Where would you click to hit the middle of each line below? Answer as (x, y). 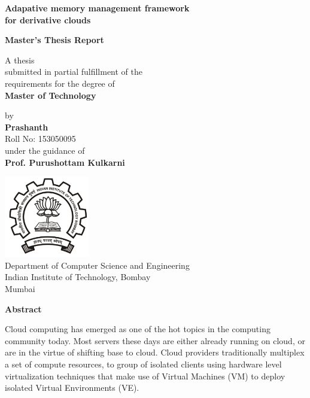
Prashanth (27, 127)
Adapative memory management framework (97, 8)
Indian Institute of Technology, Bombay (78, 277)
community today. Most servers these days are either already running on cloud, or (155, 340)
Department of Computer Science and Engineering (97, 265)
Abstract (23, 309)
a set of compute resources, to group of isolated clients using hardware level (143, 364)
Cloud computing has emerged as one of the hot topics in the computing (138, 329)
